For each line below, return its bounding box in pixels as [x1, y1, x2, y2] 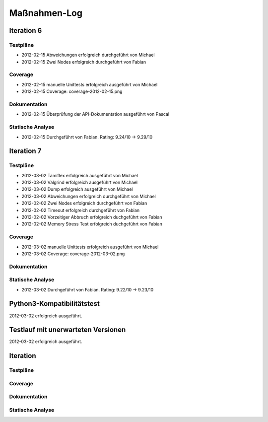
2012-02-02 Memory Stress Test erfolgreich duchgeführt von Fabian [21, 221, 162, 227]
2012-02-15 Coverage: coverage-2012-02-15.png [21, 88, 123, 94]
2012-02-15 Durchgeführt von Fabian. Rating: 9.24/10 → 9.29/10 [21, 134, 153, 140]
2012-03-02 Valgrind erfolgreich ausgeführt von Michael [21, 179, 138, 186]
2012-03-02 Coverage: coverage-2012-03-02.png [21, 251, 125, 257]
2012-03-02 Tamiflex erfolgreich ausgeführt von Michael [21, 172, 138, 178]
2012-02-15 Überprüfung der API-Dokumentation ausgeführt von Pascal [21, 111, 170, 117]
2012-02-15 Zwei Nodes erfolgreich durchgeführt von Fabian [21, 59, 146, 65]
